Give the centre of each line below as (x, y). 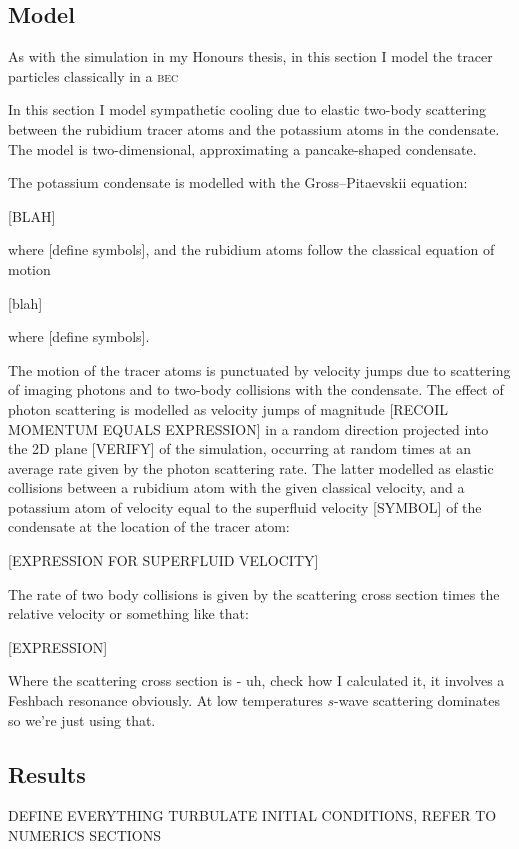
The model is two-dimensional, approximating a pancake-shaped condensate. (242, 148)
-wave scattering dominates (417, 700)
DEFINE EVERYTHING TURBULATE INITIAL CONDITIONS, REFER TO (252, 815)
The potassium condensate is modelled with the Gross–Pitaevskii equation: (238, 182)
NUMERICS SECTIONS (85, 835)
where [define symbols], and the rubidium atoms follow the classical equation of (251, 249)
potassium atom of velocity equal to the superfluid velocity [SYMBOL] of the (245, 506)
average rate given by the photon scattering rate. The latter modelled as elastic (251, 467)
